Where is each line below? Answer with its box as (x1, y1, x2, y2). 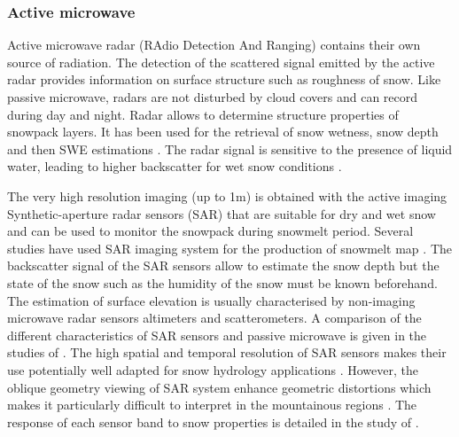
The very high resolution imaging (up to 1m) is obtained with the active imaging (7, 186, 447, 205)
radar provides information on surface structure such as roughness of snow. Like (7, 70, 441, 89)
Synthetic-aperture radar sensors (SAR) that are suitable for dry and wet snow (7, 204, 436, 222)
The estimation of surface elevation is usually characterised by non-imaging (7, 291, 416, 309)
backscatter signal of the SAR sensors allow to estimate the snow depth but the (7, 256, 440, 275)
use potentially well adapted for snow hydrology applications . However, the (7, 360, 418, 378)
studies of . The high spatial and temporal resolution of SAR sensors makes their (7, 343, 447, 362)
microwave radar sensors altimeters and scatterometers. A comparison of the (7, 308, 422, 327)
